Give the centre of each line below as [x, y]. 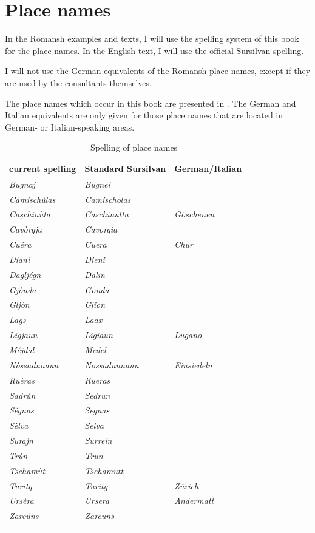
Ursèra [22, 501]
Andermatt [194, 501]
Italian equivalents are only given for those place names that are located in [144, 115]
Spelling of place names [134, 147]
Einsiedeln [193, 365]
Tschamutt [104, 470]
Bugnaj [22, 184]
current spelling [43, 168]
